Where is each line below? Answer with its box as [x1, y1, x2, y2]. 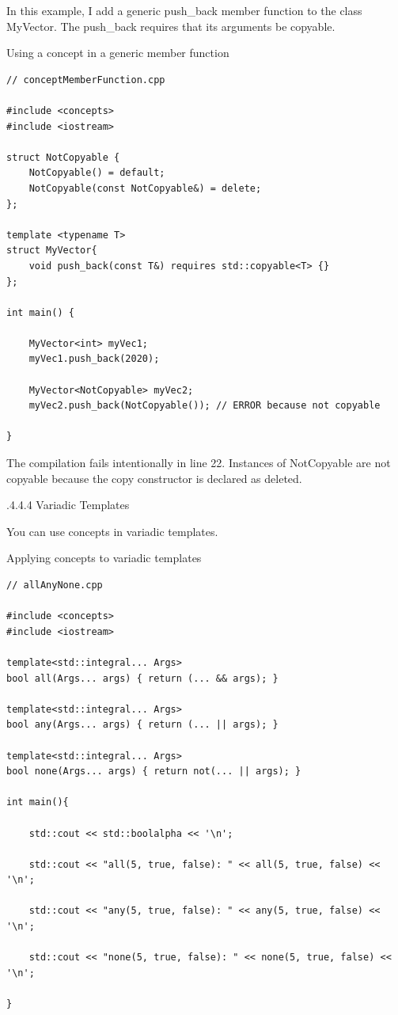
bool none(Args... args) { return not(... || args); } [6, 766, 301, 777]
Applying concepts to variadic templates [6, 549, 202, 566]
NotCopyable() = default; [28, 167, 165, 179]
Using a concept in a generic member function [6, 44, 229, 61]
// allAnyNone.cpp [6, 580, 103, 591]
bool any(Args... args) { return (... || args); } [6, 719, 279, 731]
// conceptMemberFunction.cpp [6, 74, 165, 86]
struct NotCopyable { [6, 151, 120, 163]
